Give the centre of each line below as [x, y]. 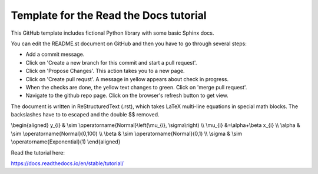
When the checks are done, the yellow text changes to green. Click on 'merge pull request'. [136, 87]
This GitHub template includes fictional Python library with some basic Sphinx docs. [112, 33]
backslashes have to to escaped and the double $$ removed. [85, 115]
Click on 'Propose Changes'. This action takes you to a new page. [105, 71]
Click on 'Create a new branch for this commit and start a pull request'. [111, 62]
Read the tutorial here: [38, 152]
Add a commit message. [55, 54]
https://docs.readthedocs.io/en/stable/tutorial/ [67, 163]
